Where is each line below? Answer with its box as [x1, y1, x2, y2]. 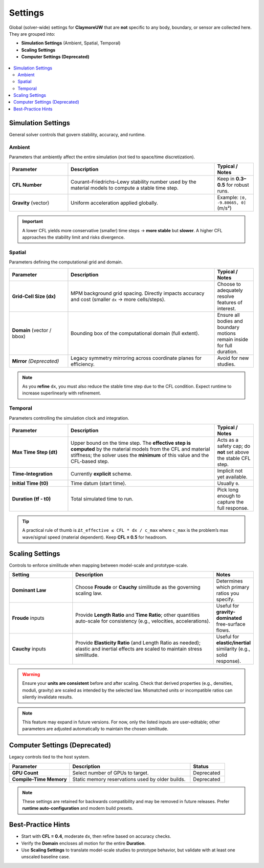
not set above [217, 449, 249, 456]
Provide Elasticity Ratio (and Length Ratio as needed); [75, 639, 200, 646]
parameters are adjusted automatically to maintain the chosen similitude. [22, 726, 169, 732]
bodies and [217, 318, 243, 325]
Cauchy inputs [12, 645, 46, 652]
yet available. [217, 473, 248, 480]
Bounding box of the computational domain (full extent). [70, 330, 199, 337]
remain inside [217, 336, 248, 343]
